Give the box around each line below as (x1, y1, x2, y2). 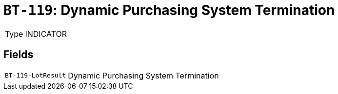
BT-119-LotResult (5, 72, 66, 79)
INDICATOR (25, 29, 67, 39)
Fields (3, 48, 34, 61)
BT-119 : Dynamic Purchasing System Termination (3, 2, 335, 18)
